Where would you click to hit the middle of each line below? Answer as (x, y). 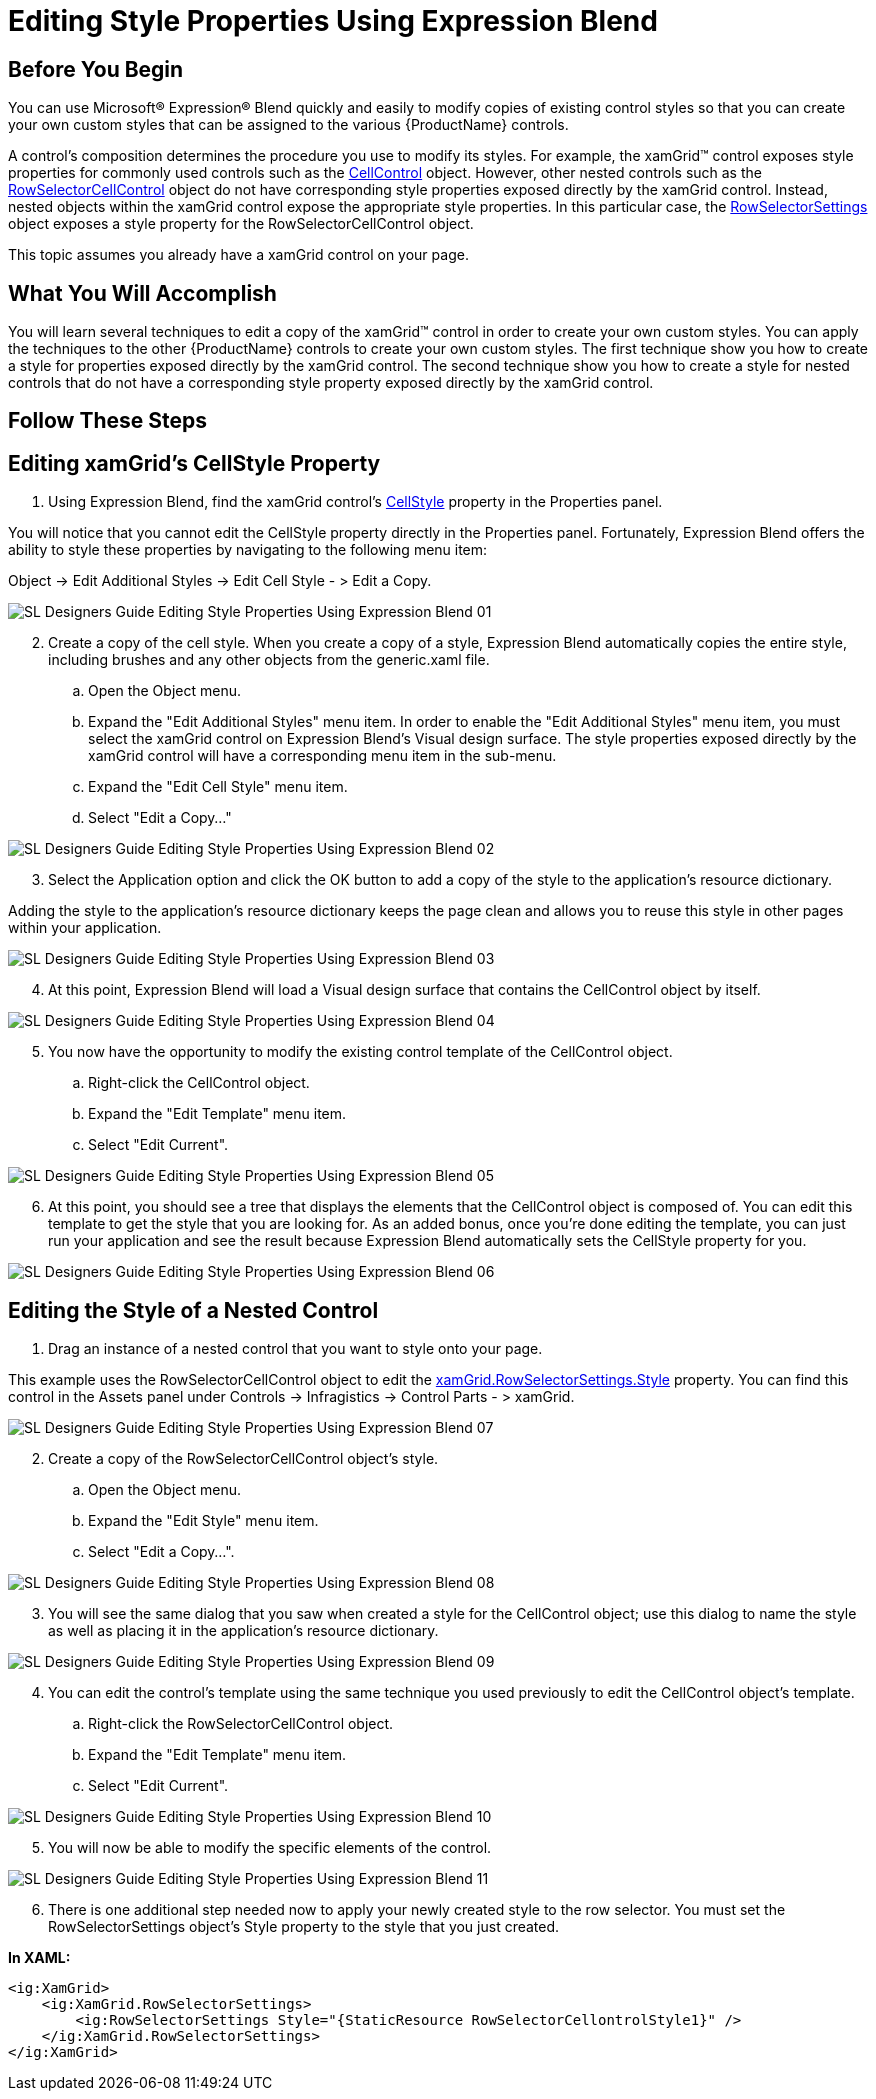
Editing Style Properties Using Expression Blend (333, 21)
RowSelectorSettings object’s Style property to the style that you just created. (304, 1927)
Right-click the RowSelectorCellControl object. (241, 1724)
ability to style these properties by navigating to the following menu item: (248, 550)
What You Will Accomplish (142, 293)
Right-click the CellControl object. (199, 1083)
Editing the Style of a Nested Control (193, 1310)
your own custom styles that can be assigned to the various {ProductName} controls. (288, 125)
